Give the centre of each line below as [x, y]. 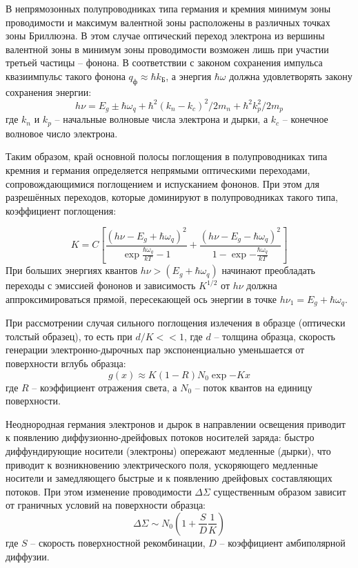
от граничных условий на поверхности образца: [106, 505]
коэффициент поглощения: [61, 210]
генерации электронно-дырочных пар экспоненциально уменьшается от [155, 350]
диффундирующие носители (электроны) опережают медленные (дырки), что [168, 451]
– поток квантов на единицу [253, 387]
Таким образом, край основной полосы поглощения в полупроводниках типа [167, 156]
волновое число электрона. [62, 133]
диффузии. [28, 556]
